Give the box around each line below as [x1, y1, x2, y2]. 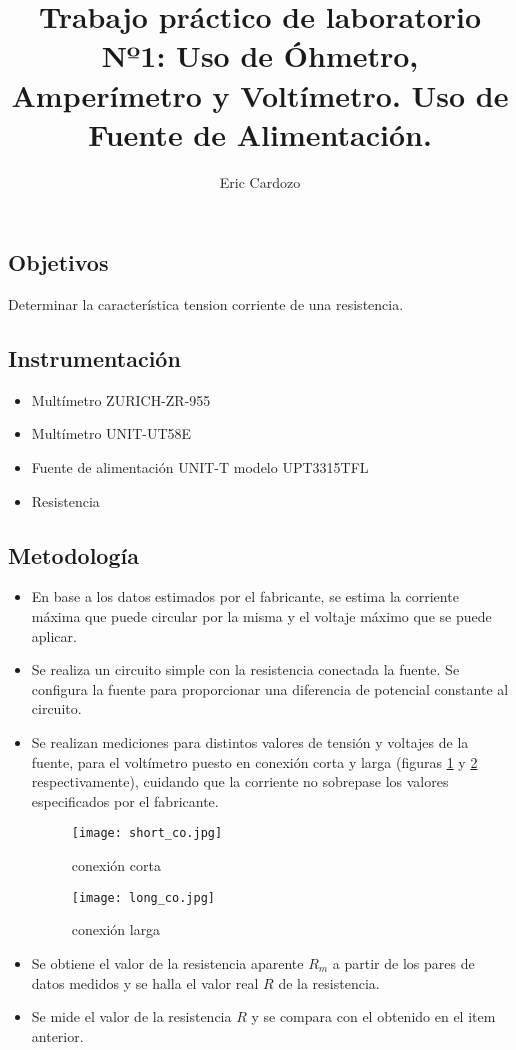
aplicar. [31, 625, 77, 646]
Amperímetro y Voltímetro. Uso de [11, 74, 509, 115]
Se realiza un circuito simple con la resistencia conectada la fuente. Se [31, 659, 460, 680]
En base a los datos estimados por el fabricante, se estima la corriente [31, 586, 459, 607]
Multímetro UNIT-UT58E [31, 423, 192, 444]
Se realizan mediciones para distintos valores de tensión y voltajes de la [31, 732, 469, 753]
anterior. [31, 1025, 84, 1046]
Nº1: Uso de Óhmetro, [101, 35, 419, 76]
